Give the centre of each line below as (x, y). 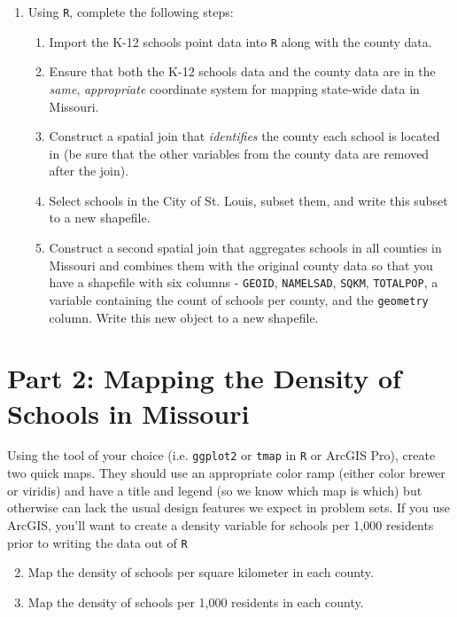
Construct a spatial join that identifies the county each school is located (244, 136)
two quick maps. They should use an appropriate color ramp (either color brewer (226, 473)
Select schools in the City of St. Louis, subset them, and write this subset (248, 200)
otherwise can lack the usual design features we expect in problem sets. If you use (228, 508)
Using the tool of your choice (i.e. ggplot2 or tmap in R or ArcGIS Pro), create (221, 455)
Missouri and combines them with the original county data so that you (241, 265)
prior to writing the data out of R (97, 542)
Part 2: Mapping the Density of (204, 378)
